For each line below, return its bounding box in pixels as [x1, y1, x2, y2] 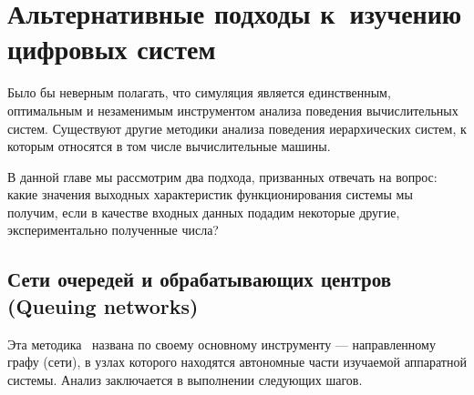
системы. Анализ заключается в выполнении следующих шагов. [7, 370, 363, 389]
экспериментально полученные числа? [7, 220, 219, 239]
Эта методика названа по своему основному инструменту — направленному [7, 334, 436, 353]
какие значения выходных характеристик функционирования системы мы [7, 185, 413, 204]
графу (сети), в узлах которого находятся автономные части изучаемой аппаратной [7, 352, 467, 371]
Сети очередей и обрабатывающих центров [7, 265, 391, 293]
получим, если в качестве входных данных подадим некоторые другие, [7, 202, 400, 221]
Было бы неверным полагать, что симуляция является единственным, [7, 83, 391, 102]
